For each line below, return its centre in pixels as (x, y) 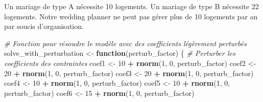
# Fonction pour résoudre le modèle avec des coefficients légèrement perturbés (125, 43)
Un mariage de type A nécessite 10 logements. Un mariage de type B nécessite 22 (131, 6)
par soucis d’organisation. (44, 26)
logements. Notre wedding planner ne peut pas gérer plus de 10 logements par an (131, 16)
